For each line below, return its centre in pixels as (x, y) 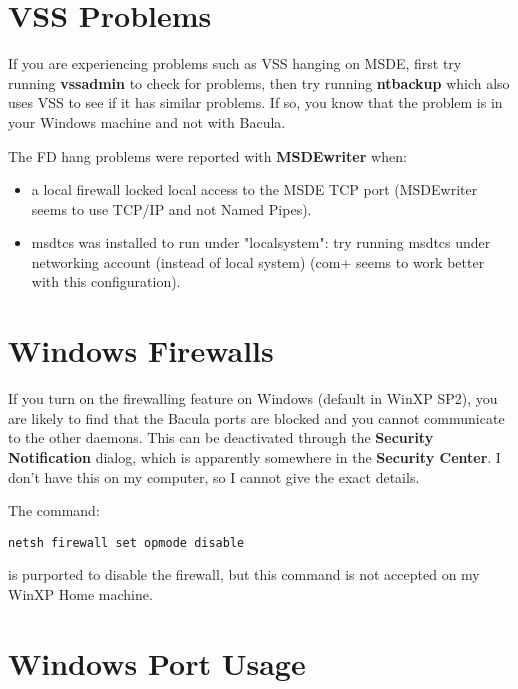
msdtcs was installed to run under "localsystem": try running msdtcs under (261, 242)
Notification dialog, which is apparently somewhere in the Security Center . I (254, 456)
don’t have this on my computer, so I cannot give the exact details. (214, 476)
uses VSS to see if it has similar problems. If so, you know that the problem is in (255, 102)
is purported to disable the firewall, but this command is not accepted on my (244, 574)
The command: (54, 510)
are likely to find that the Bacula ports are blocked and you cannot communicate (256, 417)
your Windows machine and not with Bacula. (147, 121)
